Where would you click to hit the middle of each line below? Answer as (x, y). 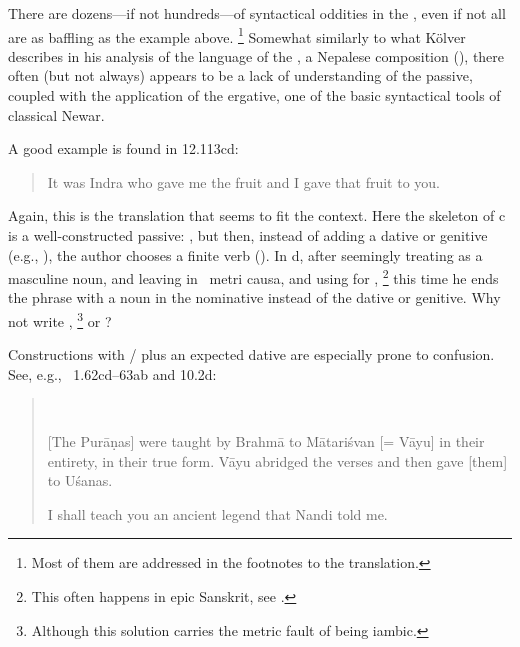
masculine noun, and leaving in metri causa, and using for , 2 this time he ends (253, 276)
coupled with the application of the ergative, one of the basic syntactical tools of (254, 95)
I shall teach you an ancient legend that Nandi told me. (217, 513)
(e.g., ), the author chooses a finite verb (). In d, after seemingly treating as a (245, 254)
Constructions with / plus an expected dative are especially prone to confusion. (251, 354)
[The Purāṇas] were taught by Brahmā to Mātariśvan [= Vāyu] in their (266, 441)
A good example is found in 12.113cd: (123, 148)
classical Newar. (56, 114)
